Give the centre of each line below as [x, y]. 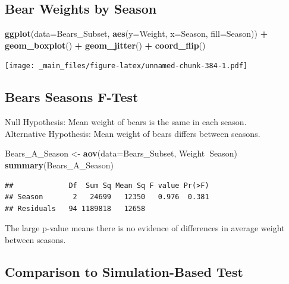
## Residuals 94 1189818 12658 [75, 208]
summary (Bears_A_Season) [59, 165]
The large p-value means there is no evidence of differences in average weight [145, 228]
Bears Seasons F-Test [72, 97]
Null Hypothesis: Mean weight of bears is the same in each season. [126, 122]
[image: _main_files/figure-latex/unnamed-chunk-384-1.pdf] [126, 66]
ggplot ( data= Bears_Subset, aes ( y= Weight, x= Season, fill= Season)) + [136, 33]
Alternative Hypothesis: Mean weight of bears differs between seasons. [133, 133]
